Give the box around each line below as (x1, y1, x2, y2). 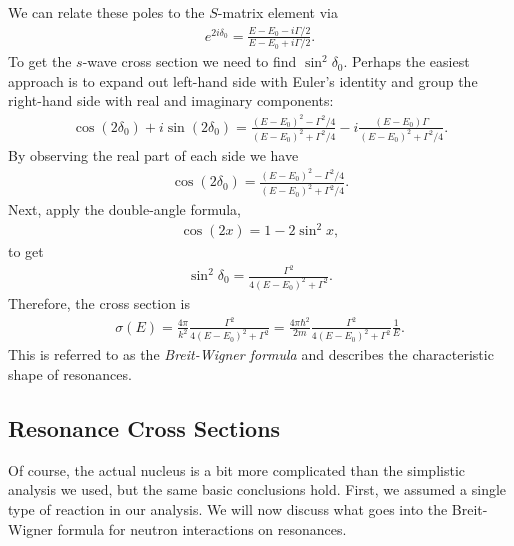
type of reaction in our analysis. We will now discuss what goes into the (8, 499, 448, 520)
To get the (8, 51, 72, 72)
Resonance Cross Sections (8, 413, 281, 444)
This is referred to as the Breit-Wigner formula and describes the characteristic (8, 344, 494, 365)
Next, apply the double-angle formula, (8, 199, 242, 220)
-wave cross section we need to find (82, 51, 297, 72)
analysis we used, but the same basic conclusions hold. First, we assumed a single (8, 479, 507, 500)
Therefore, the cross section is (8, 292, 190, 313)
